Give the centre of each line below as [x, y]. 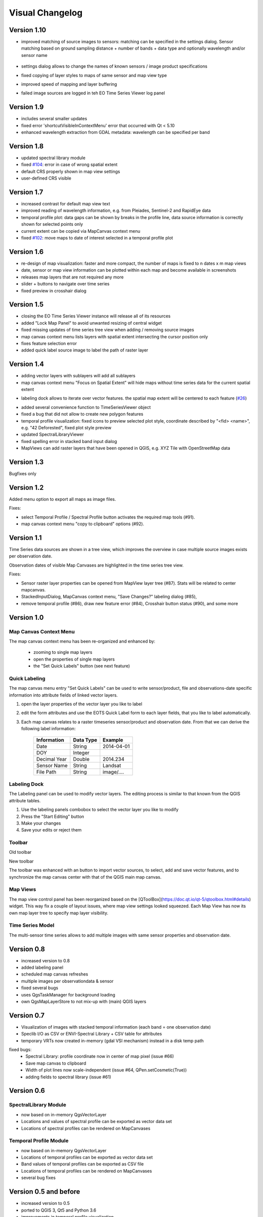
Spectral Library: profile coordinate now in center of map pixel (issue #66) [100, 1056]
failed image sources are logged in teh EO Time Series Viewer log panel [93, 93]
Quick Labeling [27, 678]
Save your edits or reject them [51, 830]
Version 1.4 [27, 364]
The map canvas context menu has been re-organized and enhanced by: [82, 641]
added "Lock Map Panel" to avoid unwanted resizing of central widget [92, 323]
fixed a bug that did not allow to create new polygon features [82, 414]
